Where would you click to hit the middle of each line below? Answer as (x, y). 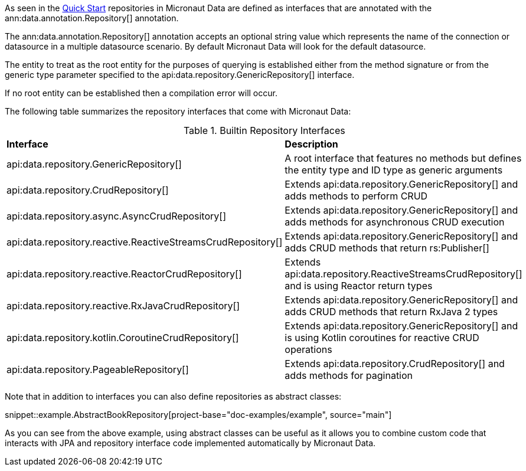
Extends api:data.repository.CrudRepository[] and (395, 364)
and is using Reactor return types (359, 286)
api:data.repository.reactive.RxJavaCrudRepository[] (123, 306)
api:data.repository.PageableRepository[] (98, 369)
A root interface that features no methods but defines (403, 158)
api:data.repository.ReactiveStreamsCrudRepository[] (404, 274)
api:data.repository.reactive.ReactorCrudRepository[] (124, 274)
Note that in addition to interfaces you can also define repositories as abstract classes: (173, 396)
